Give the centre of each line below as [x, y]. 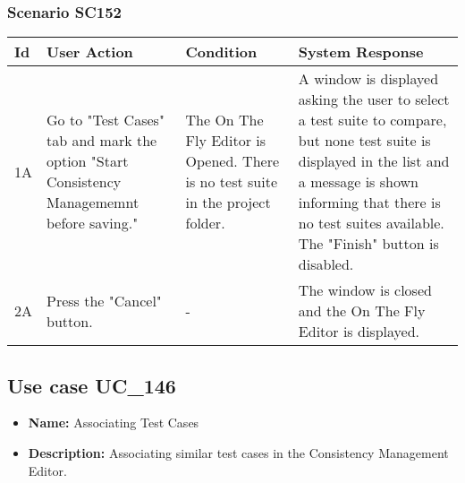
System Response [361, 52]
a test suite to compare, [372, 120]
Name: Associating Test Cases [114, 423]
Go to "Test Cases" [106, 120]
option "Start [88, 161]
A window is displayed [368, 79]
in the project [228, 203]
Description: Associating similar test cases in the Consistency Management [238, 453]
